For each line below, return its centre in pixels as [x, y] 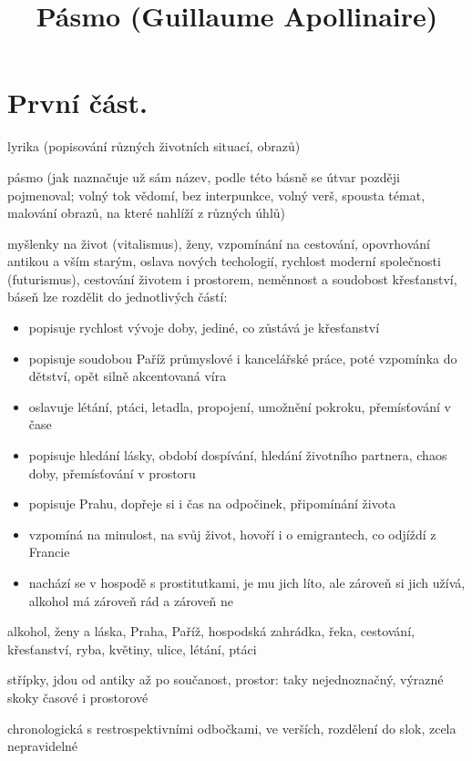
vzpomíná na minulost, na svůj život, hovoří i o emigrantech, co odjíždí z [232, 534]
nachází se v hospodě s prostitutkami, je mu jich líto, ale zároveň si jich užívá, [247, 582]
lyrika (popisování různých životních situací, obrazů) [154, 146]
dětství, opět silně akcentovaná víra [128, 376]
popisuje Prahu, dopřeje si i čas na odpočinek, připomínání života [212, 504]
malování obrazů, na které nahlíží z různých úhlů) [147, 213]
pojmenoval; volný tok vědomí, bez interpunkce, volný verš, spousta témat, [216, 195]
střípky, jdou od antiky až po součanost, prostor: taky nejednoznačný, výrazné [226, 679]
